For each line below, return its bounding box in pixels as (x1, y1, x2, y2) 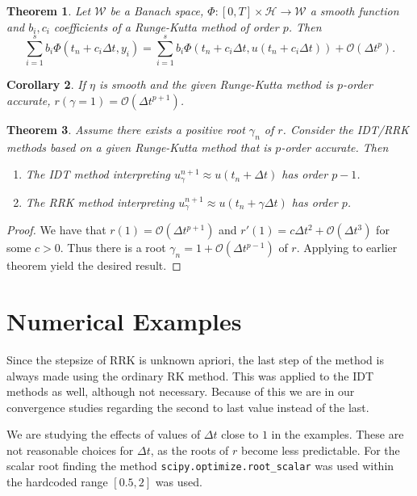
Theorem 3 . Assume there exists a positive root (6, 120, 245, 137)
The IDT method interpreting (25, 166, 170, 183)
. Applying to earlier (296, 239, 398, 256)
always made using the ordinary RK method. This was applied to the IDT (6, 367, 373, 384)
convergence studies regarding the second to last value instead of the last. (6, 398, 369, 415)
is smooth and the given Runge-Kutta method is (98, 76, 333, 93)
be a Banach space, (110, 2, 204, 19)
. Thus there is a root (60, 239, 166, 256)
